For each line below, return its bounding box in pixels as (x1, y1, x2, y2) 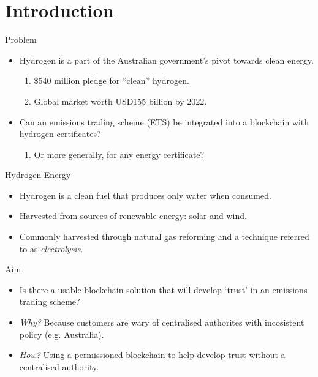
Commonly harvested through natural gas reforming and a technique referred (19, 230, 309, 243)
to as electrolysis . (19, 242, 83, 255)
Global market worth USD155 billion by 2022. (34, 94, 207, 107)
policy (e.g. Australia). (19, 327, 104, 340)
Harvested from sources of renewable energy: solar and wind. (19, 209, 247, 222)
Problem (5, 33, 37, 46)
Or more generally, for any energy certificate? (34, 147, 205, 160)
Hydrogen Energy (5, 168, 71, 181)
